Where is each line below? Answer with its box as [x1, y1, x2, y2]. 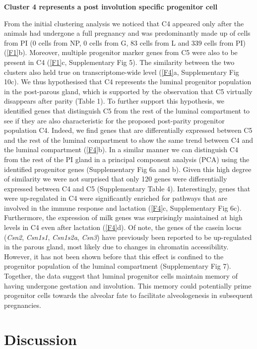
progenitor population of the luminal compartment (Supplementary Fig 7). [4, 261, 231, 271]
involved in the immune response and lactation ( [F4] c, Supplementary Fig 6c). [4, 202, 242, 213]
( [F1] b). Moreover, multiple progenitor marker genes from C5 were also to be [4, 47, 238, 58]
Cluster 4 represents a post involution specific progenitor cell [4, 1, 218, 11]
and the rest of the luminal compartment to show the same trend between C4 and [4, 134, 253, 145]
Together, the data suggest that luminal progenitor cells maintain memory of [4, 271, 238, 281]
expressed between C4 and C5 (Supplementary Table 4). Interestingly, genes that [4, 183, 251, 193]
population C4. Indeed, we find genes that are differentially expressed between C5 [4, 125, 253, 135]
